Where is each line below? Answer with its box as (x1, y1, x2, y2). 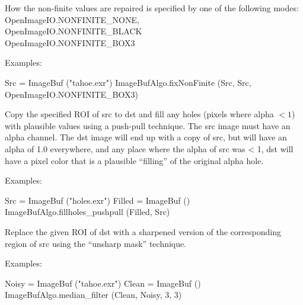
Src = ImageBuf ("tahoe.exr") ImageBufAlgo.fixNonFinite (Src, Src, (5, 76, 251, 88)
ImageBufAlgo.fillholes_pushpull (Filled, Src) (5, 206, 170, 218)
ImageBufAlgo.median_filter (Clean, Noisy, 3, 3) (5, 288, 182, 301)
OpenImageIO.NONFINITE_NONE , (5, 13, 139, 25)
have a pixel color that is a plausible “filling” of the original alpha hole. (5, 154, 264, 166)
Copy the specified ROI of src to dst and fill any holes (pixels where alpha (5, 108, 274, 120)
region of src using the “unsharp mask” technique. (5, 237, 187, 249)
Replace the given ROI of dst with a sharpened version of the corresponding (5, 225, 281, 237)
